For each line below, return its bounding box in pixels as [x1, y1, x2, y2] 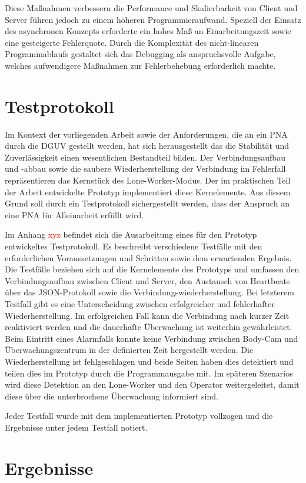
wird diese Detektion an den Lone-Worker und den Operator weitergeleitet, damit [5, 378, 300, 391]
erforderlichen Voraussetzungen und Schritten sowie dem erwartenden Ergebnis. [5, 251, 292, 264]
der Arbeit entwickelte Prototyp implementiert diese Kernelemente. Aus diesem [5, 185, 291, 198]
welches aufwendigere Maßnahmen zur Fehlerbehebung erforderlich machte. [5, 59, 276, 71]
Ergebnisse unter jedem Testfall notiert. [5, 421, 148, 433]
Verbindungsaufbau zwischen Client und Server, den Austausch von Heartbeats [5, 274, 290, 287]
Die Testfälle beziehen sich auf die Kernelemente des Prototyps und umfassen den [5, 263, 300, 275]
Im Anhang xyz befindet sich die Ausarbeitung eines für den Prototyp [5, 228, 257, 241]
